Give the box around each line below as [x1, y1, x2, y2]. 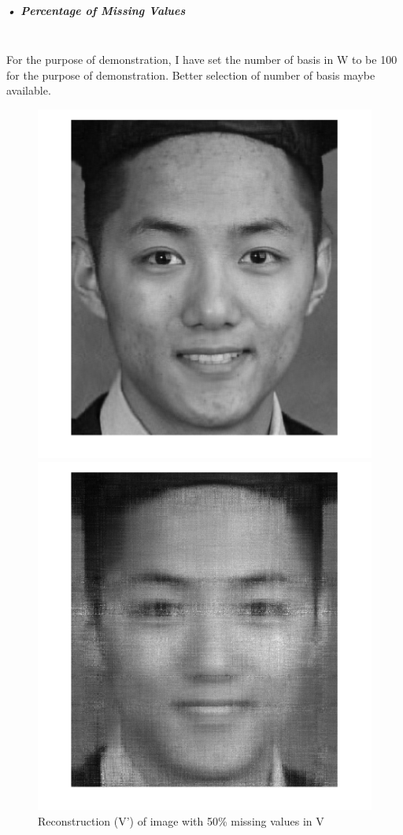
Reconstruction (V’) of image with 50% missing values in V [38, 813, 324, 829]
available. [6, 82, 51, 99]
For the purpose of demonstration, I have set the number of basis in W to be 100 [6, 51, 397, 68]
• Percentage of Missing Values [6, 2, 186, 18]
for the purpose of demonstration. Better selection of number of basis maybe [6, 66, 375, 83]
